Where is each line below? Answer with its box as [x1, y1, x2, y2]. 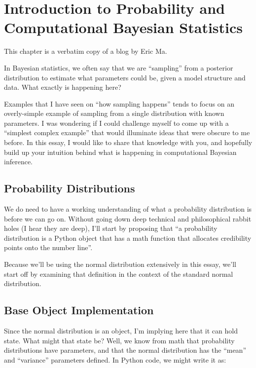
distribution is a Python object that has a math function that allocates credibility [4, 232, 252, 243]
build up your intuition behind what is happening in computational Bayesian [4, 147, 237, 157]
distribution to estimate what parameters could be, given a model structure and [4, 72, 246, 82]
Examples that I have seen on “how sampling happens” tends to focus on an [4, 98, 234, 109]
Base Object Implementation [4, 302, 154, 318]
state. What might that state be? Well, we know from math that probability [4, 335, 235, 345]
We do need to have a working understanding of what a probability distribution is [4, 204, 252, 214]
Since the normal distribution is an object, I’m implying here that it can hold [4, 326, 238, 335]
